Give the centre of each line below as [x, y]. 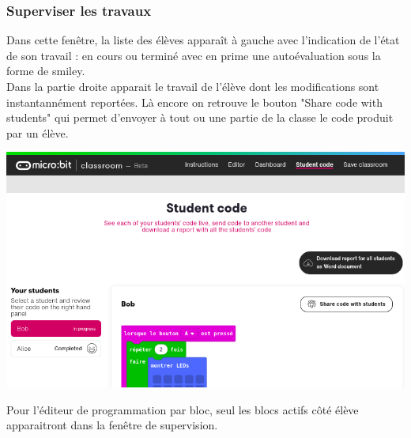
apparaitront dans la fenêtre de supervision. [112, 425]
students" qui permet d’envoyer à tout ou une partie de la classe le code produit [200, 117]
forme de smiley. [46, 71]
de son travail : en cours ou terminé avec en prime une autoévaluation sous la [194, 55]
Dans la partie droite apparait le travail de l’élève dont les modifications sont [193, 86]
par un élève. [38, 132]
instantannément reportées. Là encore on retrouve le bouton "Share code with [194, 102]
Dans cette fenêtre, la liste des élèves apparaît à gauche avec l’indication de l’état [203, 40]
